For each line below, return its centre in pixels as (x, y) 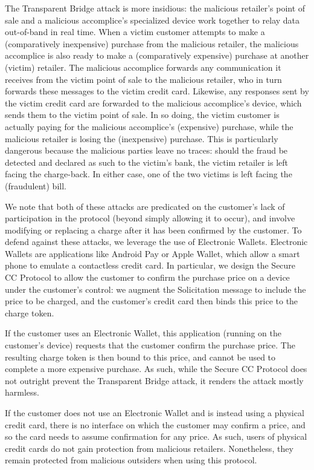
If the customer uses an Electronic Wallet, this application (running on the (143, 333)
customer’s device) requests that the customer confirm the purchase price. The (150, 345)
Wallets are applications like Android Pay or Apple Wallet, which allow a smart (152, 253)
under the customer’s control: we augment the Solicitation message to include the (155, 289)
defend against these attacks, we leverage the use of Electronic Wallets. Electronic (156, 242)
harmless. (22, 392)
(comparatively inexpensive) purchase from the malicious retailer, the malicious (152, 43)
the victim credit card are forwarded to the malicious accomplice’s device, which (153, 103)
